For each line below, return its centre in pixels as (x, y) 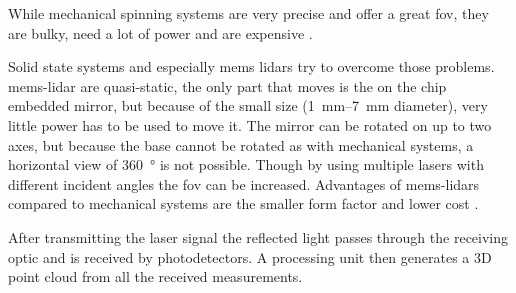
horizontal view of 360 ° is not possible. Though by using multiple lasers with (246, 164)
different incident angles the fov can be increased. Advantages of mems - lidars (244, 183)
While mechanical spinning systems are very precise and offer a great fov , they (248, 13)
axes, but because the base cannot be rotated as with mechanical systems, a (241, 144)
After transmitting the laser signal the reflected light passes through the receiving (258, 236)
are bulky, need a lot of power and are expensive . (160, 32)
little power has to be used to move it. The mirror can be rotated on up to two (250, 124)
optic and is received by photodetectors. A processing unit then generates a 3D (250, 256)
